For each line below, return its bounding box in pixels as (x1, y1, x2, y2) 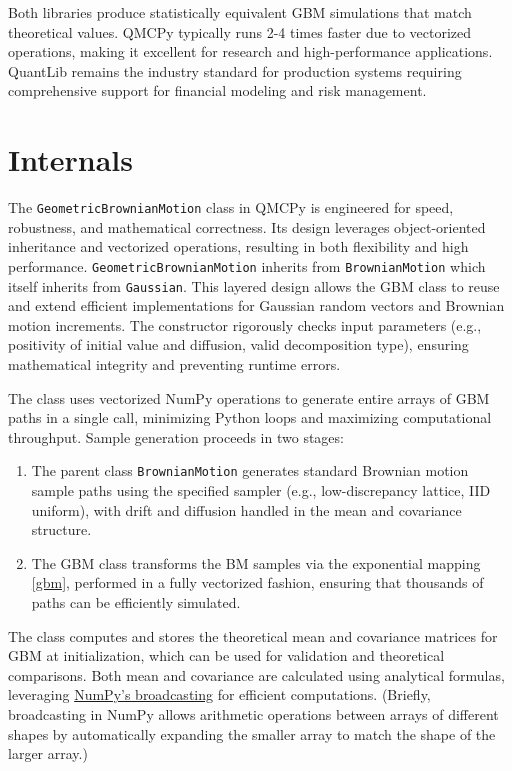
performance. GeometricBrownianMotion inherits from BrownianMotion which (8, 255, 486, 276)
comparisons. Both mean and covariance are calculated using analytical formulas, (8, 664, 505, 685)
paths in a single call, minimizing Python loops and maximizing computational (8, 407, 492, 428)
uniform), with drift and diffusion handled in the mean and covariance (31, 499, 462, 520)
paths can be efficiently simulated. (31, 592, 241, 613)
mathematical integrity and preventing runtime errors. (8, 354, 341, 375)
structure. (31, 519, 92, 540)
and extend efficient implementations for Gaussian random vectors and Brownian (8, 295, 505, 316)
